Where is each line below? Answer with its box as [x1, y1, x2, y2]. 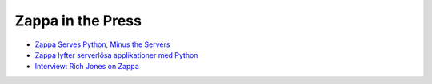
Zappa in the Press [14, 12, 142, 29]
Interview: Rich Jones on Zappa [34, 62, 139, 71]
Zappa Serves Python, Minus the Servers [34, 40, 170, 49]
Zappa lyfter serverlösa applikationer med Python [34, 50, 198, 59]
